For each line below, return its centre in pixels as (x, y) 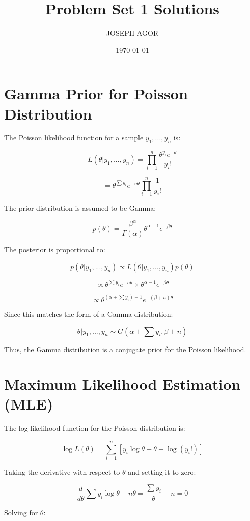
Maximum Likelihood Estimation (122, 384)
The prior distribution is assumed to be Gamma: (80, 208)
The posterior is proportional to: (55, 250)
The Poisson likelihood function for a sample (74, 138)
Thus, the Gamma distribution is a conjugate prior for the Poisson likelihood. (125, 349)
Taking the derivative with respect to (62, 472)
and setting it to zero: (162, 472)
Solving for (21, 512)
